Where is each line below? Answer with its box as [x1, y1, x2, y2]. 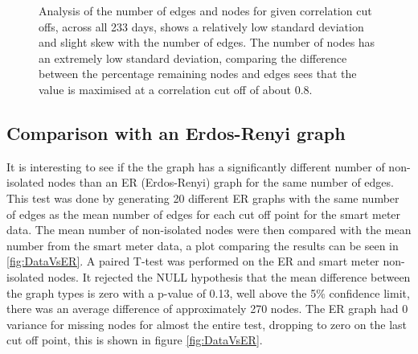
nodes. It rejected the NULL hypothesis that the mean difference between [47, 268, 411, 285]
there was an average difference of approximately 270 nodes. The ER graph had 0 [6, 300, 408, 317]
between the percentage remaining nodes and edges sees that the [39, 65, 357, 82]
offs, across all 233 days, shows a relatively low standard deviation [39, 18, 364, 35]
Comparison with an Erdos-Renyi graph [6, 120, 346, 145]
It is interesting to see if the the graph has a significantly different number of [6, 158, 385, 175]
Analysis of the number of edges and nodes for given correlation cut [39, 2, 372, 19]
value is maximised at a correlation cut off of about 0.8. [39, 80, 313, 97]
